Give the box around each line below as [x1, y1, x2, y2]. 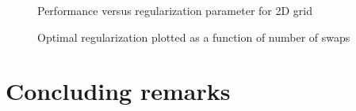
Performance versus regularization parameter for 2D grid [37, 2, 313, 18]
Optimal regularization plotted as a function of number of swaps [37, 28, 350, 45]
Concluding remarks [6, 75, 231, 107]
